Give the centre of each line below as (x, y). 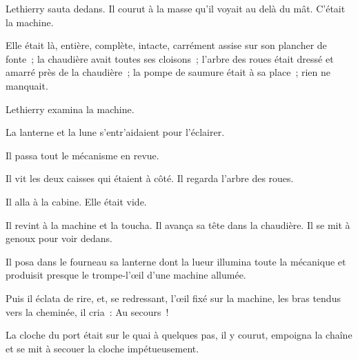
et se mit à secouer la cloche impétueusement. (102, 348)
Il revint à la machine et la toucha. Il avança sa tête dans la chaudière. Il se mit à (178, 224)
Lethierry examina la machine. (70, 109)
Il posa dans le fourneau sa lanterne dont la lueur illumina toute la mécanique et (176, 261)
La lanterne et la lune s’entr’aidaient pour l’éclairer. (115, 132)
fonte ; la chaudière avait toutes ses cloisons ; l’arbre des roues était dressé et (170, 58)
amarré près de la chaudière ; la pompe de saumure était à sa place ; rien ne (168, 72)
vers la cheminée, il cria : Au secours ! (87, 311)
